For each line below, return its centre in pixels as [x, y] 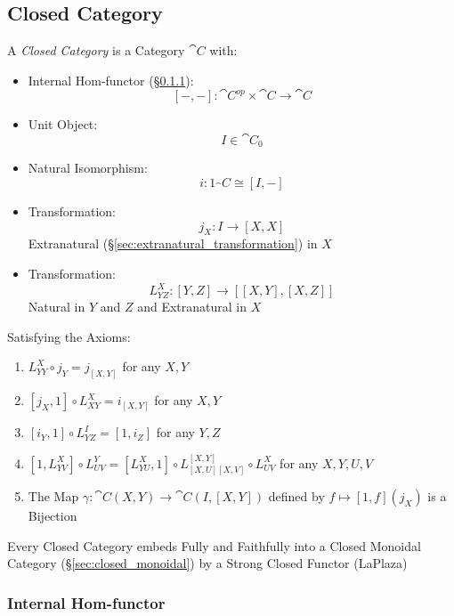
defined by [296, 495]
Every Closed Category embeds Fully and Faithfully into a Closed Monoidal [214, 545]
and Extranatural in [192, 307]
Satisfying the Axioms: [69, 336]
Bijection [53, 515]
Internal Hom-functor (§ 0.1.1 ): [111, 80]
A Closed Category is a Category [96, 50]
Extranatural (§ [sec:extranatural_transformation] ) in [173, 243]
